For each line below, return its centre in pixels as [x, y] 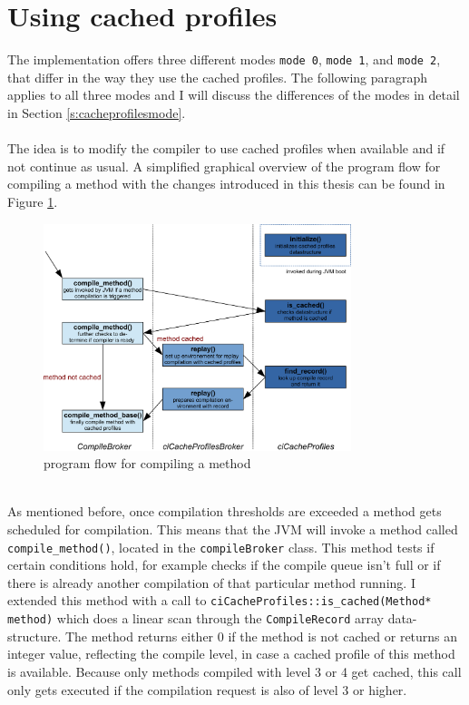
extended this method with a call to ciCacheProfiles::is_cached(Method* [220, 600]
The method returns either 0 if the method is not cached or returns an [261, 636]
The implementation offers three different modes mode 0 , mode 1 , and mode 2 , [224, 59]
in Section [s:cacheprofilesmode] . [97, 112]
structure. [34, 636]
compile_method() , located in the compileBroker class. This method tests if [221, 547]
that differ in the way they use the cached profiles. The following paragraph [218, 77]
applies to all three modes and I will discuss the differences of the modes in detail [234, 95]
